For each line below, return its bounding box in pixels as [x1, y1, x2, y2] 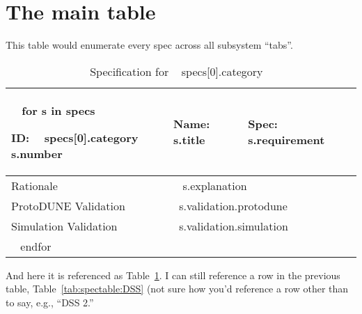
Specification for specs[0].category [90, 63, 263, 79]
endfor [20, 237, 52, 254]
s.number [11, 145, 63, 162]
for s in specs [22, 102, 95, 118]
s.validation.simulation [179, 217, 288, 234]
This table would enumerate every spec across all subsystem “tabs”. [6, 38, 293, 52]
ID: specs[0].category [11, 129, 139, 146]
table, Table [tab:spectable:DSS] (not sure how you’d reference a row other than [6, 281, 349, 296]
